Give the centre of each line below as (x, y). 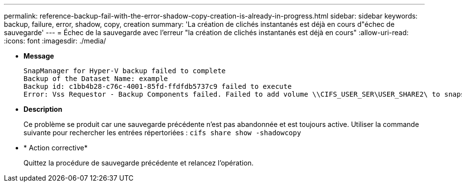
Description (43, 109)
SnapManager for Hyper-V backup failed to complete (125, 71)
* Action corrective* (56, 148)
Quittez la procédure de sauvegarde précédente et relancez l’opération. (139, 163)
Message (39, 56)
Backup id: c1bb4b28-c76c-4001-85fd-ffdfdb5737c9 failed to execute (158, 86)
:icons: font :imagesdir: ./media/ (55, 41)
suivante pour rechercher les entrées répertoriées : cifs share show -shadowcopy (162, 133)
